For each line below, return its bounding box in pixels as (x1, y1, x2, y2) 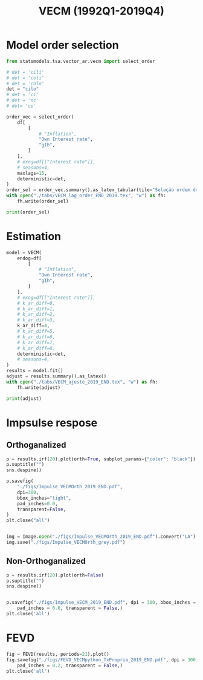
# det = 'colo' (6, 80, 45, 87)
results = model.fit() (6, 368, 63, 374)
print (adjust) (6, 395, 42, 402)
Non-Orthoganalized (6, 556, 86, 566)
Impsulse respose (6, 416, 98, 430)
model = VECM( (6, 249, 42, 255)
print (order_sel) (6, 209, 50, 215)
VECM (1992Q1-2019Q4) (38, 4, 165, 18)
